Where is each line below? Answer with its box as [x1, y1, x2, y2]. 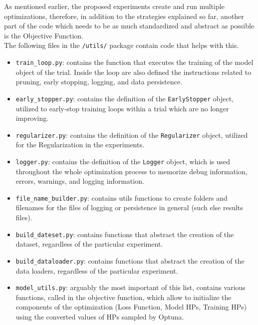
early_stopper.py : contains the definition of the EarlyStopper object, [15, 93, 234, 103]
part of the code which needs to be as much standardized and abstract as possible [4, 20, 255, 31]
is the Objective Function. [4, 30, 83, 40]
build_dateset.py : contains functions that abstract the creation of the [15, 229, 234, 239]
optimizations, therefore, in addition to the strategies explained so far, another [4, 10, 244, 21]
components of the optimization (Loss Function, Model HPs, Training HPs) [15, 302, 247, 312]
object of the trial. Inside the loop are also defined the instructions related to [15, 66, 252, 77]
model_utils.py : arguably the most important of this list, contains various [15, 282, 246, 293]
